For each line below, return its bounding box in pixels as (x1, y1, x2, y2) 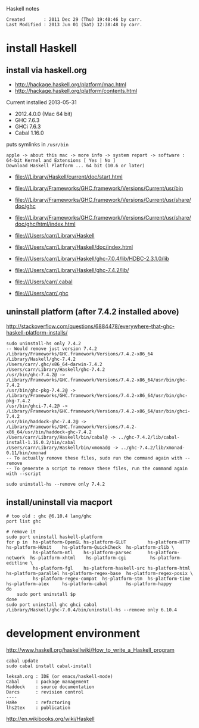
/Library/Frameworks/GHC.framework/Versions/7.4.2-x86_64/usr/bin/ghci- (6, 408, 191, 414)
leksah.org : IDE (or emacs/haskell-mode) (6, 673, 113, 679)
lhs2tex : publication (6, 705, 70, 711)
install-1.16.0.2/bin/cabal (6, 439, 76, 445)
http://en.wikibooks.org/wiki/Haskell (6, 715, 95, 722)
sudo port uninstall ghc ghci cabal (6, 601, 97, 608)
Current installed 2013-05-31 (6, 99, 77, 106)
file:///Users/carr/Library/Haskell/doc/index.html (14, 243, 133, 251)
